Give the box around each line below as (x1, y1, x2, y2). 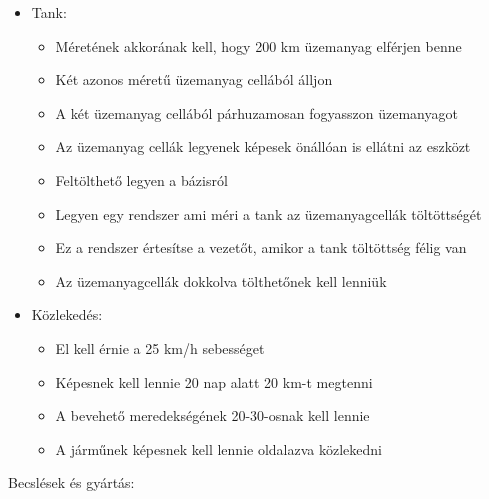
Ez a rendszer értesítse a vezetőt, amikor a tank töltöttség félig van (55, 237, 467, 258)
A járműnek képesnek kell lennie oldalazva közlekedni (55, 438, 382, 459)
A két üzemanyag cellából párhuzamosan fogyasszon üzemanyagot (55, 102, 458, 123)
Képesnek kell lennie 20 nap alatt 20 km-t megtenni (55, 371, 373, 392)
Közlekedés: (31, 304, 103, 325)
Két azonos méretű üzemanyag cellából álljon (55, 69, 333, 90)
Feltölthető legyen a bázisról (55, 169, 228, 190)
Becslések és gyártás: (8, 472, 135, 493)
